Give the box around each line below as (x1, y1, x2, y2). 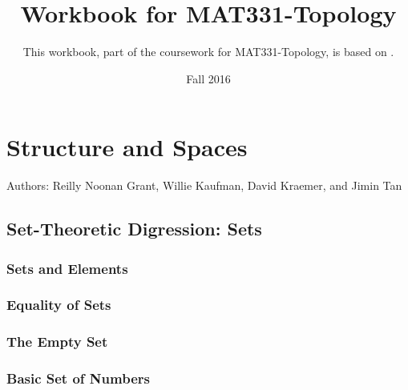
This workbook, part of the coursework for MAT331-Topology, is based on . (22, 43, 394, 60)
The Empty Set (6, 332, 108, 352)
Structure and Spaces (6, 131, 248, 163)
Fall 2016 (186, 70, 231, 86)
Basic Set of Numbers (6, 368, 150, 388)
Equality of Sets (6, 295, 111, 315)
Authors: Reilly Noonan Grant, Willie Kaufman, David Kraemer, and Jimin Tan (6, 177, 402, 194)
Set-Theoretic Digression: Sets (6, 216, 262, 241)
